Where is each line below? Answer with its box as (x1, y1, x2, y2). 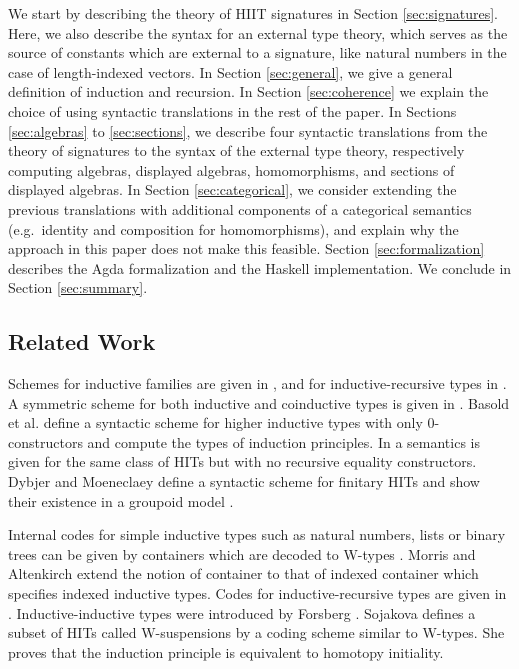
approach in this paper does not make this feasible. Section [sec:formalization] (8, 238, 485, 259)
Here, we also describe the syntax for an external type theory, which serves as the (8, 22, 508, 43)
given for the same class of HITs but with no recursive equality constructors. (8, 451, 477, 472)
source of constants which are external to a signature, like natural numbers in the (8, 42, 507, 63)
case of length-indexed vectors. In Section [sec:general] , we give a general (8, 61, 453, 82)
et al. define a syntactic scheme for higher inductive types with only (8, 412, 423, 433)
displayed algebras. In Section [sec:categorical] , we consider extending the (8, 179, 457, 200)
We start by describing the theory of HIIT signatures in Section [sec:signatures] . (8, 3, 498, 23)
